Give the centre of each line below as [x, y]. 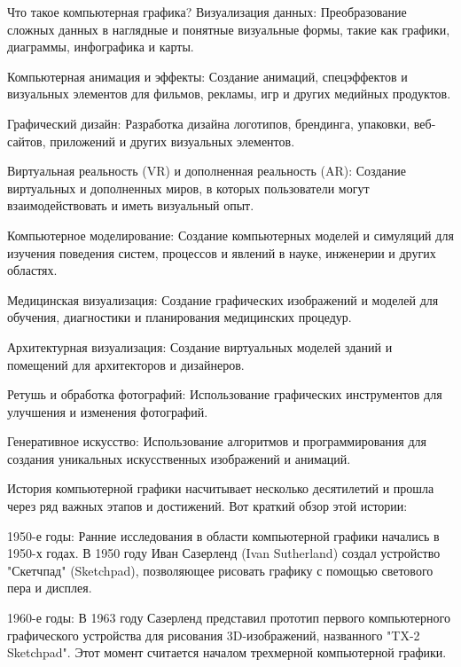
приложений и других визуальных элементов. [172, 141]
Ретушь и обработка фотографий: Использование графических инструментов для [225, 394]
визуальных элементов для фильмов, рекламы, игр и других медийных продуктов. [229, 94]
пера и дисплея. [50, 588]
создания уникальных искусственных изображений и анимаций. [179, 458]
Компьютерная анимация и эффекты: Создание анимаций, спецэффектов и [207, 76]
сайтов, [27, 141]
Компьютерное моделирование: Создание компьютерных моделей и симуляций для [230, 235]
